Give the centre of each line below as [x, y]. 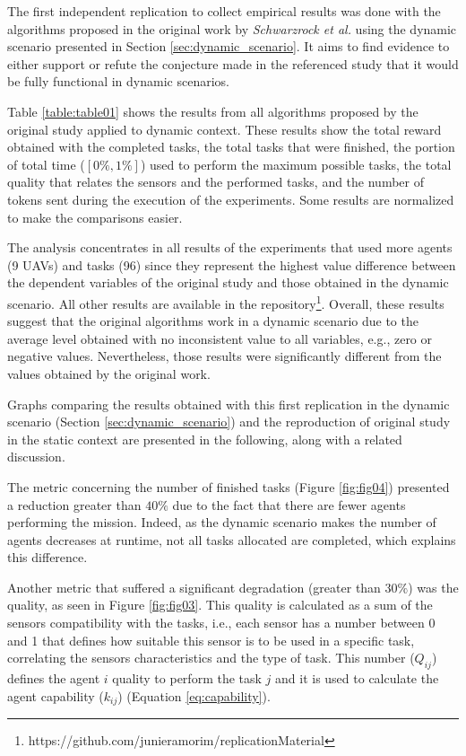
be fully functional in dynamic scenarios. [118, 81]
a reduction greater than [74, 504]
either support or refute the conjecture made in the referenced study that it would [233, 63]
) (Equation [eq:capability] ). [194, 695]
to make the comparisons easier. [95, 217]
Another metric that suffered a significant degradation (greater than [194, 587]
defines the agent [54, 678]
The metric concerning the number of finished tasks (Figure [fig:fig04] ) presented [229, 486]
